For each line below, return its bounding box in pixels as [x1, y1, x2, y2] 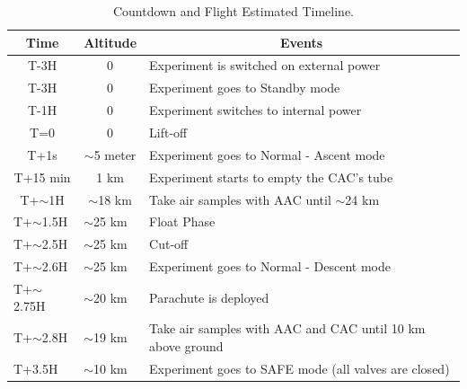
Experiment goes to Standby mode [149, 78, 340, 97]
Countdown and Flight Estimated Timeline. [112, 2, 355, 20]
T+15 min [13, 167, 71, 186]
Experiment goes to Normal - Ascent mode [149, 145, 385, 164]
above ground [149, 336, 224, 355]
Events [279, 32, 323, 51]
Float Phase [149, 212, 216, 231]
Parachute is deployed [149, 287, 269, 306]
